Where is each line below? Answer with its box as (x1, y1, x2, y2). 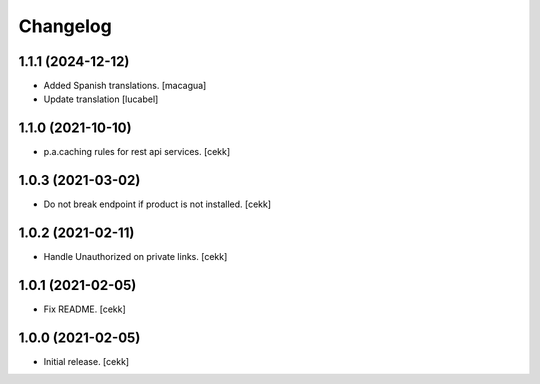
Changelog (18, 15, 112, 37)
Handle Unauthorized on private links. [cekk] (43, 251, 228, 263)
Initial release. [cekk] (43, 355, 130, 367)
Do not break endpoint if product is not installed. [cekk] (43, 198, 272, 210)
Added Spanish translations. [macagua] (43, 80, 207, 92)
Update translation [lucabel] (43, 93, 159, 105)
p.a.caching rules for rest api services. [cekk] (43, 146, 231, 158)
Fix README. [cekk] (43, 303, 127, 315)
